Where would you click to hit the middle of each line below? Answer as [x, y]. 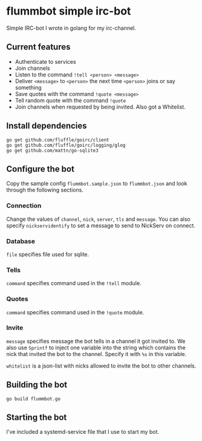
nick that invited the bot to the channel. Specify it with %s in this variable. [96, 354]
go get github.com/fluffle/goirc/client [58, 140]
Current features [38, 47]
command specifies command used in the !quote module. [75, 312]
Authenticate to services [46, 61]
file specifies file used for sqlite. [48, 254]
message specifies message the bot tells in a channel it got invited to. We [96, 341]
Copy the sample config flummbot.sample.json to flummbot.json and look [97, 184]
